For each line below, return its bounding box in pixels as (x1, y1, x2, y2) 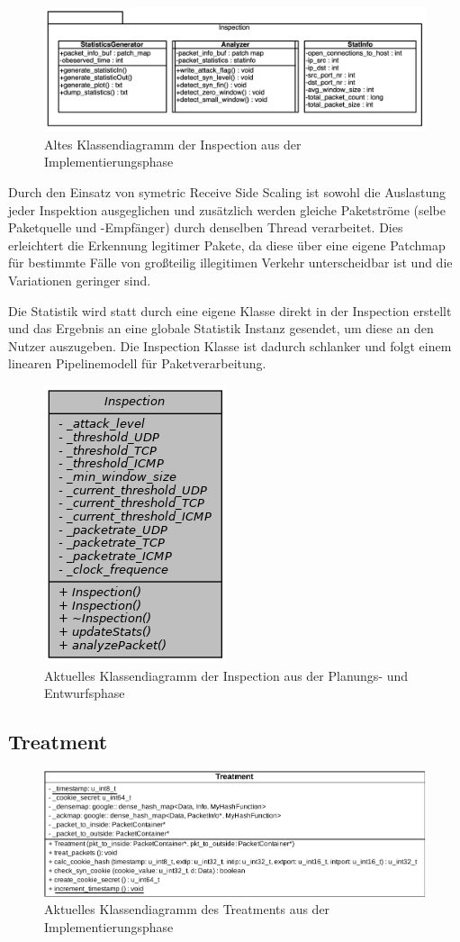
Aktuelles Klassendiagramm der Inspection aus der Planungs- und (44, 666, 409, 684)
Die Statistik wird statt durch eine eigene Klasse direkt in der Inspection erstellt (8, 301, 452, 320)
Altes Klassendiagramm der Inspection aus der (44, 134, 302, 153)
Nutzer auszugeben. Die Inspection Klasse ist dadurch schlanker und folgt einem (8, 336, 452, 355)
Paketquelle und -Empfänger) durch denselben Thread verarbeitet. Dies (8, 218, 403, 237)
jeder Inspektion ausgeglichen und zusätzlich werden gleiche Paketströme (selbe (8, 200, 446, 219)
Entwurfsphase (44, 684, 125, 702)
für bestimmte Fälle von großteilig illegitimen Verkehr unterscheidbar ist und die (8, 253, 453, 272)
